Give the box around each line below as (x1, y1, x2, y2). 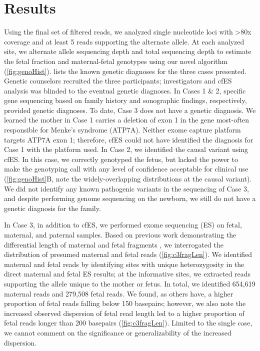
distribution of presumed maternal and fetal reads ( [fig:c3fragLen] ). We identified (4, 249, 252, 259)
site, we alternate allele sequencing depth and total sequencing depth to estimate (4, 46, 251, 56)
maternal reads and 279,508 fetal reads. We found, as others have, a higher (4, 288, 233, 298)
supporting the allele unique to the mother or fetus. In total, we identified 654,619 (4, 278, 255, 288)
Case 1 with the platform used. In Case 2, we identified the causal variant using (4, 144, 248, 154)
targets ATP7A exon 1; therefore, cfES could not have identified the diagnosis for (4, 134, 253, 144)
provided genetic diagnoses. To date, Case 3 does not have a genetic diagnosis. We (4, 104, 256, 115)
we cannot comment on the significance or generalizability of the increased (4, 327, 231, 337)
